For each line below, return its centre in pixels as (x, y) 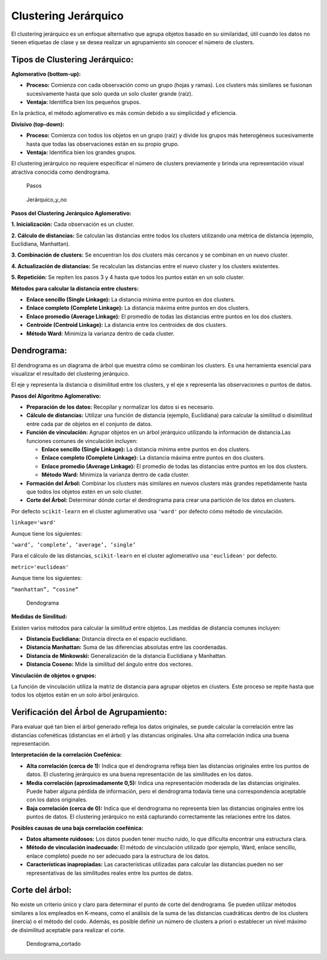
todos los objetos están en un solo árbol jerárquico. (75, 695)
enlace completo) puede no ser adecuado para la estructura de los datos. (118, 856)
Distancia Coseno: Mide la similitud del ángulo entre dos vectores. (110, 664)
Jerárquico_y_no (47, 199)
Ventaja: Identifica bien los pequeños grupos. (84, 102)
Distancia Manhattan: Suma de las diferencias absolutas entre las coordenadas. (127, 647)
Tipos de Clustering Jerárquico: (72, 60)
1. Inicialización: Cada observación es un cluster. (73, 225)
